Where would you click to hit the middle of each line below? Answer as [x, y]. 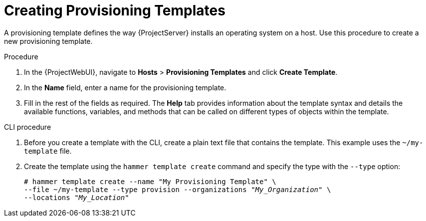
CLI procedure [28, 127]
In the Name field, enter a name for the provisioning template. [125, 87]
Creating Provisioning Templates [115, 10]
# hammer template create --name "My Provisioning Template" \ [150, 181]
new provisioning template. [48, 41]
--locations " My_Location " [77, 197]
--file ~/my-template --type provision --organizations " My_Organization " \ [178, 189]
